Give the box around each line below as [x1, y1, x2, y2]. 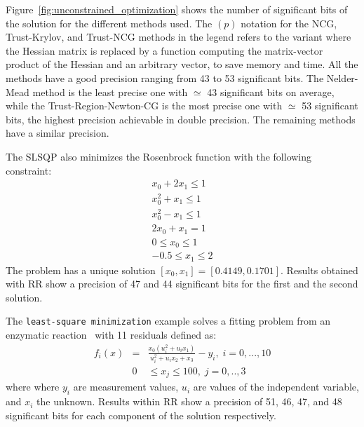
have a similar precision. [6, 126, 109, 140]
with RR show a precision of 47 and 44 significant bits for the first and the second [6, 276, 358, 291]
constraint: [6, 163, 52, 177]
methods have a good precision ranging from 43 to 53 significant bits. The [6, 70, 324, 85]
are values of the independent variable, [193, 379, 359, 394]
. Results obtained [281, 262, 358, 277]
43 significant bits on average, [207, 84, 335, 99]
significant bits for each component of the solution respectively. [6, 407, 276, 422]
